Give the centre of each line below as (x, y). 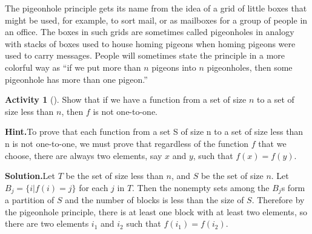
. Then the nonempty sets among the (201, 187)
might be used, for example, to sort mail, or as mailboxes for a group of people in (156, 20)
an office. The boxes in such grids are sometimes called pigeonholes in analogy (150, 32)
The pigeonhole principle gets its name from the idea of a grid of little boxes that (156, 8)
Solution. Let (30, 176)
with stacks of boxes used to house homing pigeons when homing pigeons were (150, 43)
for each (94, 187)
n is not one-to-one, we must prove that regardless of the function (127, 143)
